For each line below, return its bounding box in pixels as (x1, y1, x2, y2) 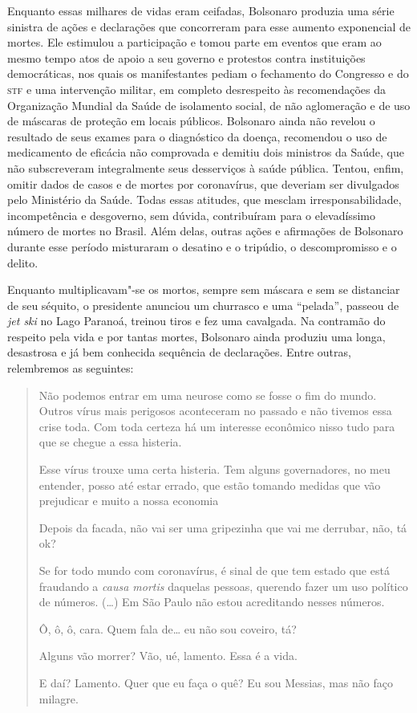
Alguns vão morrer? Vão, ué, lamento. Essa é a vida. (38, 647, 298, 664)
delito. (7, 254, 38, 271)
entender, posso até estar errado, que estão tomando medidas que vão (38, 476, 381, 493)
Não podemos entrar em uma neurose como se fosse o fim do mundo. (38, 386, 377, 403)
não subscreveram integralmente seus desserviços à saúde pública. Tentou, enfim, (7, 159, 404, 176)
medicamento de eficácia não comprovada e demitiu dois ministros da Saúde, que (7, 144, 404, 161)
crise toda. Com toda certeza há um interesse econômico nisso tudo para (38, 418, 395, 434)
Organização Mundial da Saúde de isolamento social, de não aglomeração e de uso (7, 96, 411, 113)
